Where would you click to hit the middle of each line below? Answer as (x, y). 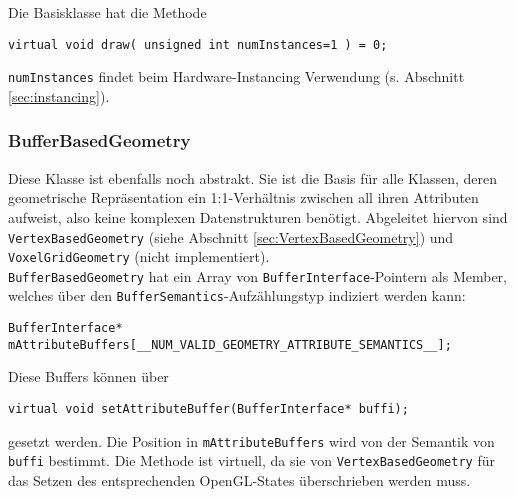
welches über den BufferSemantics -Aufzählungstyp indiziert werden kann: (237, 295)
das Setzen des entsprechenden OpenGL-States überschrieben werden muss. (239, 480)
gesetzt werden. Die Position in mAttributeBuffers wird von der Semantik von (251, 440)
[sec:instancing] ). (59, 95)
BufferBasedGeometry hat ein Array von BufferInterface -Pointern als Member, (257, 275)
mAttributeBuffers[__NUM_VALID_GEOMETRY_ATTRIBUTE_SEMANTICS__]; (230, 344)
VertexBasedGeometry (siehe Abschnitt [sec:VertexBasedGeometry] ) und (231, 236)
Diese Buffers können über (88, 376)
